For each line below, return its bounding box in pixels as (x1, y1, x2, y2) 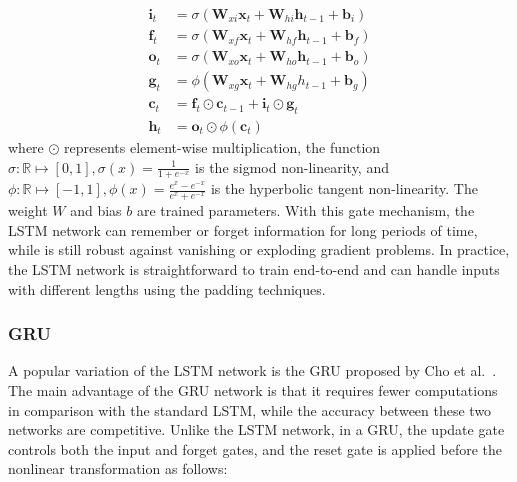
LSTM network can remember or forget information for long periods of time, (8, 219, 478, 240)
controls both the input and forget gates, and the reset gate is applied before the (8, 438, 502, 459)
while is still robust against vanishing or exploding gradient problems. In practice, (8, 239, 510, 260)
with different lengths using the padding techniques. (8, 278, 326, 299)
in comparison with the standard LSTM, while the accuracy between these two (8, 399, 492, 420)
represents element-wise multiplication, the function (64, 136, 381, 157)
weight (8, 200, 48, 221)
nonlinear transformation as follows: (8, 458, 228, 479)
